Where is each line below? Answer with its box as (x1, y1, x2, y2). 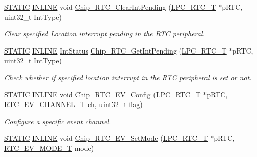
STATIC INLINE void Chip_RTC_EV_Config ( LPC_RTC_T (4, 89, 201, 99)
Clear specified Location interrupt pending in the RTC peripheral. (4, 28, 205, 39)
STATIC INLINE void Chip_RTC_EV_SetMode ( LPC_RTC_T (4, 133, 208, 143)
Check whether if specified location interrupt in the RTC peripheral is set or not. (4, 72, 252, 82)
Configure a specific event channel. (4, 116, 111, 126)
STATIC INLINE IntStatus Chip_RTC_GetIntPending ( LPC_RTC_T (4, 45, 227, 56)
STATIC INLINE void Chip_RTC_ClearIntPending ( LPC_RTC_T (4, 2, 216, 12)
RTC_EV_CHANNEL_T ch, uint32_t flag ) (4, 99, 143, 110)
